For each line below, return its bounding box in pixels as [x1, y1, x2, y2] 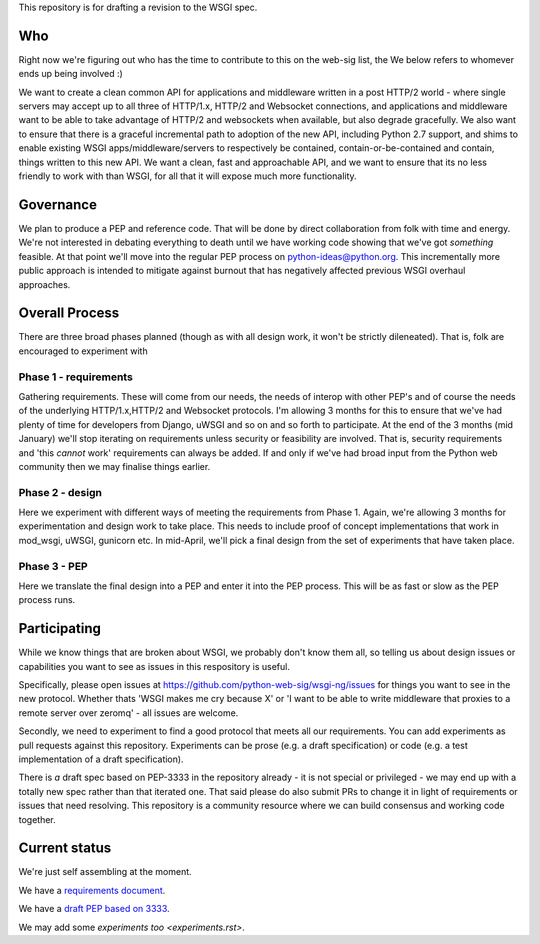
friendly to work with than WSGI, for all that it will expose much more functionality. [18, 170, 357, 182]
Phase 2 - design [18, 485, 102, 499]
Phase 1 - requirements [18, 370, 134, 384]
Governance [18, 196, 97, 213]
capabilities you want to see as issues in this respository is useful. [18, 660, 290, 672]
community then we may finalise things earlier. [18, 460, 211, 472]
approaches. [18, 278, 71, 290]
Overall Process [18, 305, 120, 322]
